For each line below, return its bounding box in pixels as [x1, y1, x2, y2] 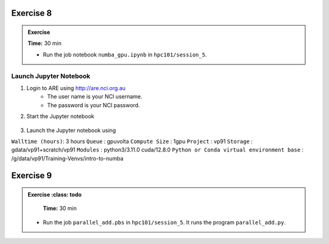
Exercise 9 [11, 170, 52, 181]
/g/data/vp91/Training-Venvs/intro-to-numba [11, 155, 124, 162]
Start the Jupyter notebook [26, 113, 94, 120]
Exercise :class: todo [27, 191, 82, 198]
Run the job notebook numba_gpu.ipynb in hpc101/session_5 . [43, 51, 207, 58]
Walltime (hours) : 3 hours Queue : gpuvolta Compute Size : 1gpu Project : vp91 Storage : [11, 138, 253, 145]
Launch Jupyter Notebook [11, 72, 91, 80]
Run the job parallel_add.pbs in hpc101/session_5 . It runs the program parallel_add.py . [43, 218, 286, 226]
